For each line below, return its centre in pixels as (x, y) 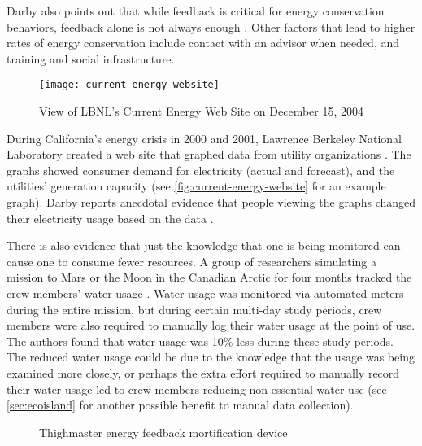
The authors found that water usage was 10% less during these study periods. (200, 341)
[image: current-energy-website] (129, 85)
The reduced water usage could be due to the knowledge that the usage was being (211, 357)
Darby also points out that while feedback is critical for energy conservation (196, 11)
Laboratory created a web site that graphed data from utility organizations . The (209, 154)
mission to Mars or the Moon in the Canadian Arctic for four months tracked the (209, 277)
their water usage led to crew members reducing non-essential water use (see (197, 389)
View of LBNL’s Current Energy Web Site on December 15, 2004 (202, 111)
